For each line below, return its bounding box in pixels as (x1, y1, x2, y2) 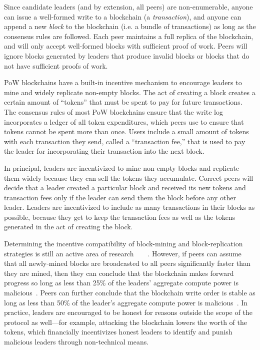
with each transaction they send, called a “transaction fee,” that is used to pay (4, 136, 245, 146)
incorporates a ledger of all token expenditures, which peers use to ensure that (4, 116, 244, 127)
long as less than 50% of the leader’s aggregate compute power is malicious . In (4, 297, 248, 307)
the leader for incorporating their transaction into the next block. (4, 146, 204, 156)
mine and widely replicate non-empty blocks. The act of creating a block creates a (4, 87, 255, 97)
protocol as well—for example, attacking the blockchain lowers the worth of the (4, 316, 247, 327)
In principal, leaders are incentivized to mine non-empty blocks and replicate (4, 162, 239, 173)
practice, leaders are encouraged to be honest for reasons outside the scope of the (4, 307, 252, 317)
